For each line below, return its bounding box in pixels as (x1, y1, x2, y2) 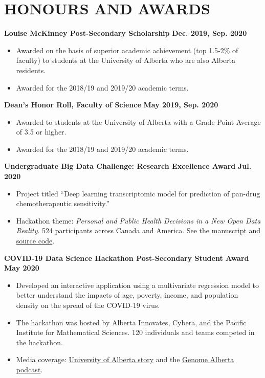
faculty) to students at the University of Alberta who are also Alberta (16, 55, 236, 65)
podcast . (16, 364, 43, 374)
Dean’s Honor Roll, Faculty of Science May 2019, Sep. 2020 (4, 99, 218, 110)
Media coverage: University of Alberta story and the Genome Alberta (16, 354, 234, 365)
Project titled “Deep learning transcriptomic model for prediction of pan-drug (16, 188, 260, 198)
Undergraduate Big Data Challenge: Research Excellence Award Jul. (4, 161, 252, 171)
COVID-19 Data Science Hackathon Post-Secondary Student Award (4, 252, 249, 263)
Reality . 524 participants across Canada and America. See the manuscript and (16, 225, 261, 236)
